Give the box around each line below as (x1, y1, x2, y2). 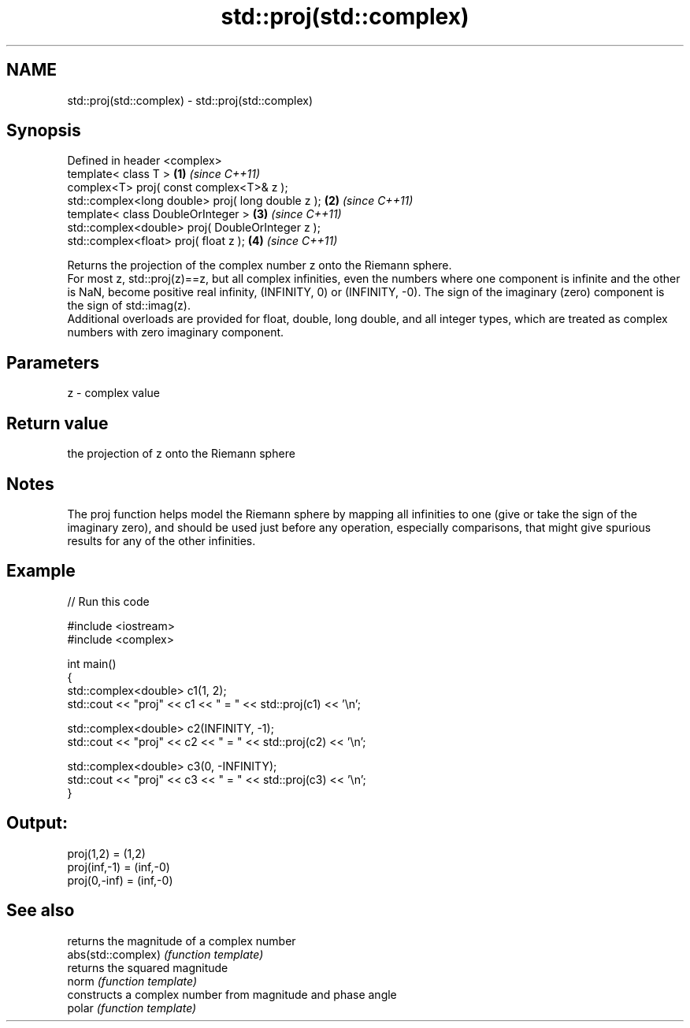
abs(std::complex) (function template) (67, 947, 264, 961)
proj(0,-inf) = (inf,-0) (67, 873, 173, 887)
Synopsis (6, 121, 81, 141)
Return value (6, 413, 109, 433)
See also (6, 900, 75, 921)
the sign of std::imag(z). (67, 299, 191, 313)
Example (6, 561, 76, 581)
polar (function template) (67, 1000, 197, 1015)
